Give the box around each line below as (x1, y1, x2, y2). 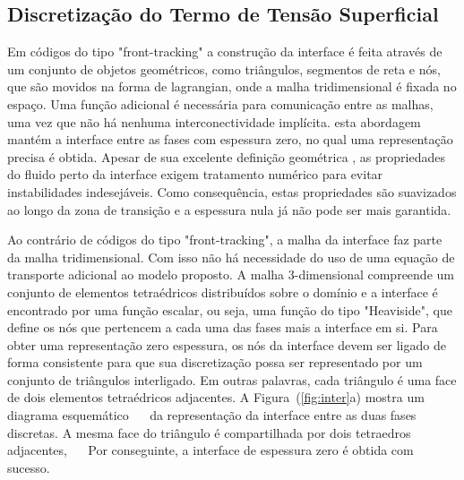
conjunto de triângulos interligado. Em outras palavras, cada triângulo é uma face (7, 370, 457, 389)
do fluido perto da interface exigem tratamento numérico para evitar (7, 165, 383, 184)
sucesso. (7, 458, 50, 476)
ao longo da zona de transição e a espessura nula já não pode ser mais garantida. (7, 200, 451, 219)
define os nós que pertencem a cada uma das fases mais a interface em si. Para (7, 318, 438, 337)
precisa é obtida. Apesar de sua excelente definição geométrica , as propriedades (7, 147, 445, 166)
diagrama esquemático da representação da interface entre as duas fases (7, 406, 417, 424)
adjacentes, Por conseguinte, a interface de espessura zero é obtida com (7, 441, 414, 459)
